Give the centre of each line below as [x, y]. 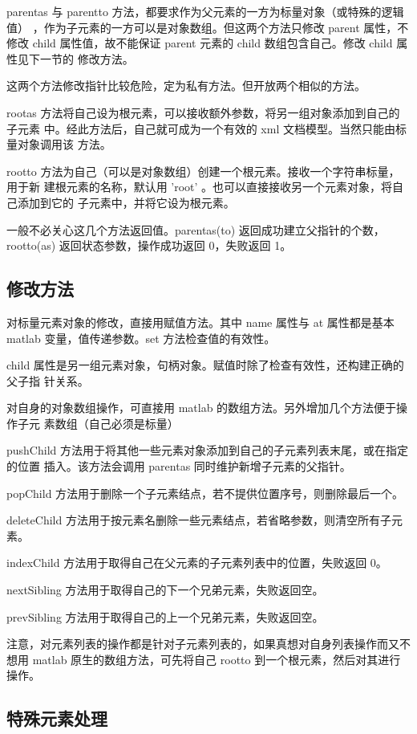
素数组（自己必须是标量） [111, 423]
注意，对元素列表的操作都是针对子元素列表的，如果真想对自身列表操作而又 [203, 644]
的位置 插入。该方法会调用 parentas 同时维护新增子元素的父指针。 [179, 466]
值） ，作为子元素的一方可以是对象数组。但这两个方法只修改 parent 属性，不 [208, 27]
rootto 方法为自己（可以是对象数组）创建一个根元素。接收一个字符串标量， [203, 171]
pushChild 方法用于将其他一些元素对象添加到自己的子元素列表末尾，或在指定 [207, 450]
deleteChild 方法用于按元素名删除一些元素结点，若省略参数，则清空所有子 [199, 520]
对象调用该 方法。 [64, 144]
